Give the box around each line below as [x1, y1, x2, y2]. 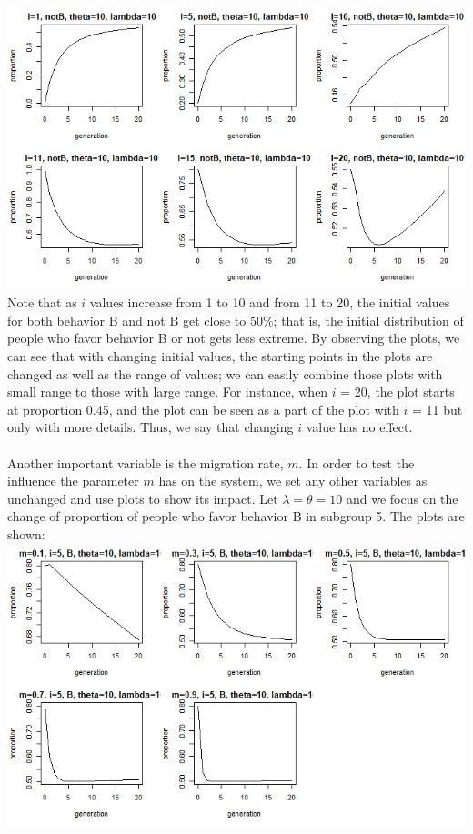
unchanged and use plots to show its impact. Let [7, 488, 278, 507]
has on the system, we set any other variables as [158, 471, 428, 490]
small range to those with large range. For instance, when [7, 382, 328, 401]
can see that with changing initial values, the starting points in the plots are [7, 347, 433, 365]
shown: [7, 524, 45, 543]
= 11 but [411, 399, 463, 418]
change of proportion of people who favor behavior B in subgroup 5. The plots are [7, 507, 465, 526]
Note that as [7, 293, 77, 312]
